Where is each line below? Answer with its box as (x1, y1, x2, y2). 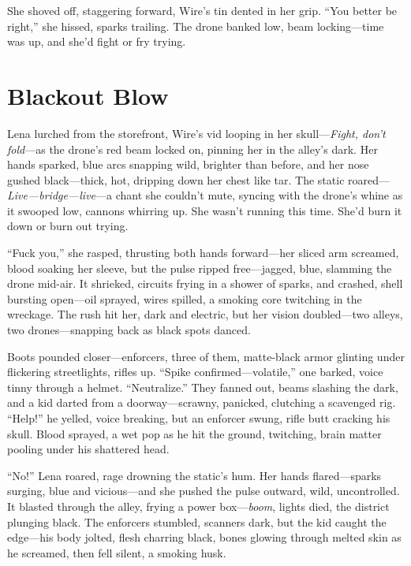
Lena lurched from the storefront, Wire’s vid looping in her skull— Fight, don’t (7, 125, 386, 141)
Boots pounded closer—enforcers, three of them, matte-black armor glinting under (7, 348, 405, 364)
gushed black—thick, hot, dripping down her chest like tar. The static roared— (7, 171, 390, 188)
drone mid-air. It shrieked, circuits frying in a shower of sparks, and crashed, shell (7, 275, 403, 292)
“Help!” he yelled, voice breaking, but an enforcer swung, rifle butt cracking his (7, 410, 390, 426)
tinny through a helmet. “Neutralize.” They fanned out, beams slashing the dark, (7, 378, 398, 395)
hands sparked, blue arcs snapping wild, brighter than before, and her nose (7, 156, 369, 173)
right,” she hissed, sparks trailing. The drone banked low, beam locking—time (7, 17, 384, 34)
